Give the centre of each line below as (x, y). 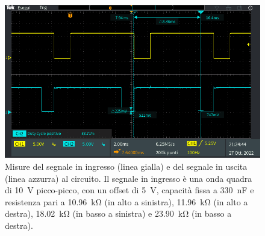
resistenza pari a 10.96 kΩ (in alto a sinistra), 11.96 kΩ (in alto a (126, 201)
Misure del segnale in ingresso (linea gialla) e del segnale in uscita (126, 166)
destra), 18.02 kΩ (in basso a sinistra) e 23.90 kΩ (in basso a (118, 213)
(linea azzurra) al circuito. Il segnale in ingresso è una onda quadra (129, 178)
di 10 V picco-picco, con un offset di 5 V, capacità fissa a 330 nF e (129, 190)
